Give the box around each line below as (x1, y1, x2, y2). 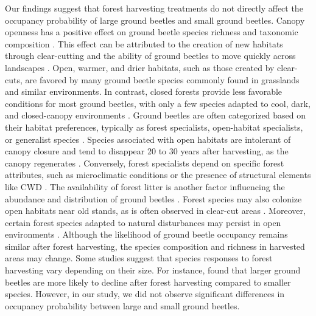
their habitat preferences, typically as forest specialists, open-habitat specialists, (5, 120, 303, 133)
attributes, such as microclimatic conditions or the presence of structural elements (5, 168, 311, 181)
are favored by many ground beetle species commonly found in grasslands (25, 73, 300, 86)
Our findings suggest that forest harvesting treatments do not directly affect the (5, 2, 303, 14)
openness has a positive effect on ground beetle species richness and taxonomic (5, 26, 298, 38)
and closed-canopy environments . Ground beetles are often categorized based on (5, 109, 306, 122)
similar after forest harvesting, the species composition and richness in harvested (5, 239, 305, 252)
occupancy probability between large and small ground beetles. (5, 299, 240, 312)
